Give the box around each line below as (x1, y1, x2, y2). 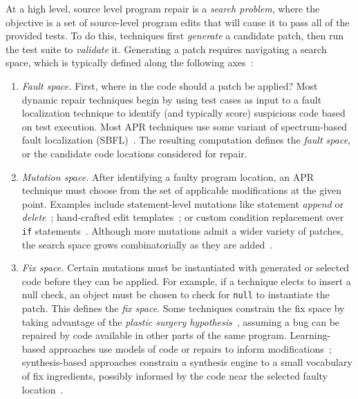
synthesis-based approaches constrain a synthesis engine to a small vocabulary (21, 355, 352, 369)
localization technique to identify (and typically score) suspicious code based (21, 106, 346, 120)
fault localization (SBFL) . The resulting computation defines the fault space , (21, 133, 350, 147)
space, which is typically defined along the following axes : (6, 55, 254, 70)
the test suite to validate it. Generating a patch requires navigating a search (6, 41, 327, 56)
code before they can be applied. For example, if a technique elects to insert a (21, 273, 351, 288)
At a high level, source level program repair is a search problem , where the (6, 1, 320, 15)
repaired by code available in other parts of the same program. (21, 328, 287, 342)
